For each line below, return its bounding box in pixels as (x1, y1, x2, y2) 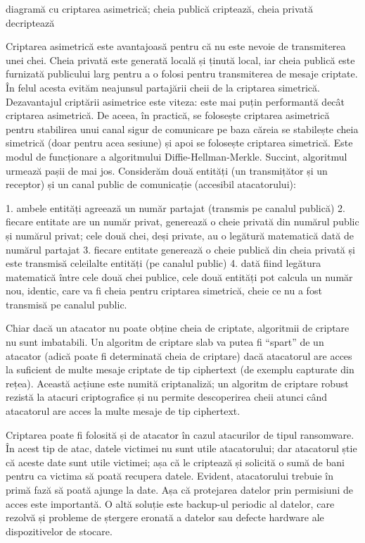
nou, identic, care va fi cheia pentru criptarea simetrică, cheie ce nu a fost (6, 283, 322, 298)
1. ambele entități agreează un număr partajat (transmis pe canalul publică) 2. (6, 200, 345, 215)
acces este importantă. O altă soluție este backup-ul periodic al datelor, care (6, 496, 335, 511)
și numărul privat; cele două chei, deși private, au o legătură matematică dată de (6, 227, 354, 242)
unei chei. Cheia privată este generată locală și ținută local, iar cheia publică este (6, 52, 355, 67)
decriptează (6, 15, 55, 30)
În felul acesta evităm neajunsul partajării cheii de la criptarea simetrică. (6, 80, 320, 94)
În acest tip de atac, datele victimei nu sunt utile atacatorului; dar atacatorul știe (6, 441, 357, 456)
